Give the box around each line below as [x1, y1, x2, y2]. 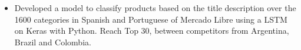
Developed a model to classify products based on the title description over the [14, 2, 296, 13]
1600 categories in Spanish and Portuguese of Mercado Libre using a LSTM [14, 13, 287, 25]
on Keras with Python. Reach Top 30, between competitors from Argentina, [14, 24, 289, 37]
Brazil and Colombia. [14, 35, 91, 48]
